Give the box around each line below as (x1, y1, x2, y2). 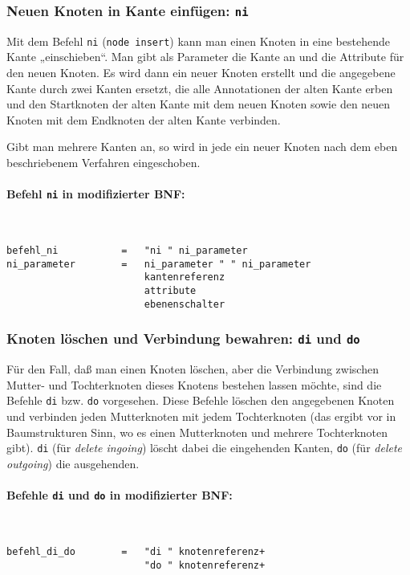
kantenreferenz (144, 271, 225, 283)
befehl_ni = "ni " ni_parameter (6, 245, 248, 257)
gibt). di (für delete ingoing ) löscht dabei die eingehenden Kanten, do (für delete (6, 439, 402, 456)
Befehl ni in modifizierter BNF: (6, 186, 185, 202)
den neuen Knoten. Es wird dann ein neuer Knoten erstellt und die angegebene (6, 64, 396, 81)
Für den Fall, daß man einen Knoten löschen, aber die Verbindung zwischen (6, 361, 379, 377)
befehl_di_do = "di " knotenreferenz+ (6, 545, 266, 557)
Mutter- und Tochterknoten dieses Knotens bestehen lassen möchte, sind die (6, 376, 382, 393)
